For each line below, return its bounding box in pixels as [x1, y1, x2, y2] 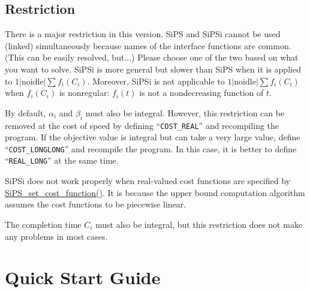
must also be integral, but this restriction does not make [95, 218, 303, 230]
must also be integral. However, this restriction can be [85, 106, 285, 119]
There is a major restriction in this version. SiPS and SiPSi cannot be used [5, 28, 281, 40]
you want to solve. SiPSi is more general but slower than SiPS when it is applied [5, 62, 301, 75]
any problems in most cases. [5, 230, 108, 242]
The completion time [5, 218, 82, 230]
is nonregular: [59, 86, 110, 99]
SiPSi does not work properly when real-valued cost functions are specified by [5, 174, 290, 187]
